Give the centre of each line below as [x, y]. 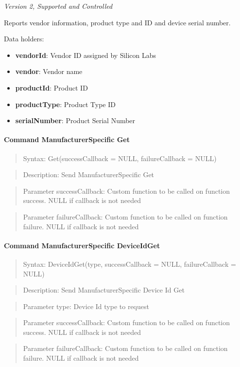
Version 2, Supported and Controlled [58, 6]
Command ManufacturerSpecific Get [67, 139]
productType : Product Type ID [65, 104]
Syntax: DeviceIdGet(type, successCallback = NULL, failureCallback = [129, 264]
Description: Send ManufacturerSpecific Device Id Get [104, 290]
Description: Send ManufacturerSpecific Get [89, 174]
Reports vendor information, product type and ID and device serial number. [117, 22]
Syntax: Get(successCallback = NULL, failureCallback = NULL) [120, 158]
